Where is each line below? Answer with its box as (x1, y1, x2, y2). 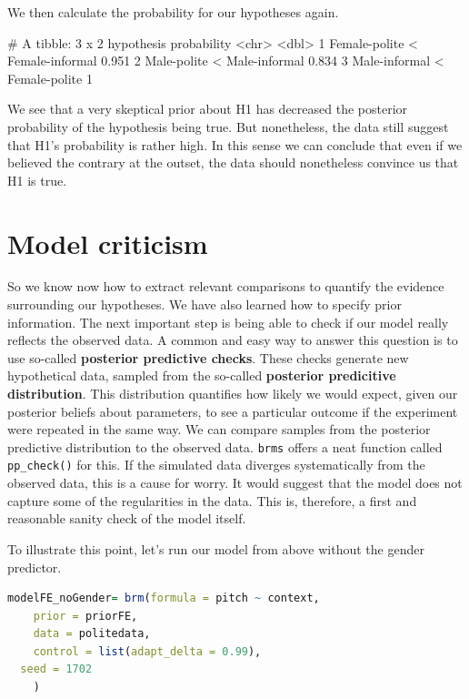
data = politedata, (33, 627, 151, 641)
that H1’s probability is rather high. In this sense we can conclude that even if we (7, 135, 463, 154)
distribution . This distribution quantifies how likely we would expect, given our (7, 384, 458, 403)
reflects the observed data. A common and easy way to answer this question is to (7, 330, 458, 349)
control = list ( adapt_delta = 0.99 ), (33, 644, 262, 658)
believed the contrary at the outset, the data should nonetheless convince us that (7, 153, 459, 172)
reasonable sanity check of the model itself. (7, 509, 246, 528)
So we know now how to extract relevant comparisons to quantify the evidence (7, 277, 444, 296)
